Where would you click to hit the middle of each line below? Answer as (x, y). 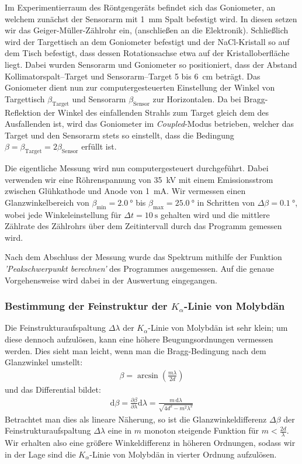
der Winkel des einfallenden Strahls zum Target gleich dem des (156, 112)
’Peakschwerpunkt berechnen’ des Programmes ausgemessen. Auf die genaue (139, 269)
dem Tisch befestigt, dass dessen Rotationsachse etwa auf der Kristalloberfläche (147, 53)
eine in (120, 430)
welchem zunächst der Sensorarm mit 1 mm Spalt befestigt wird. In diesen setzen (151, 18)
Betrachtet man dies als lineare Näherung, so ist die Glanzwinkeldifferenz (136, 419)
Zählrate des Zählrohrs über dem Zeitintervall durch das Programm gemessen (143, 226)
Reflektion (23, 112)
